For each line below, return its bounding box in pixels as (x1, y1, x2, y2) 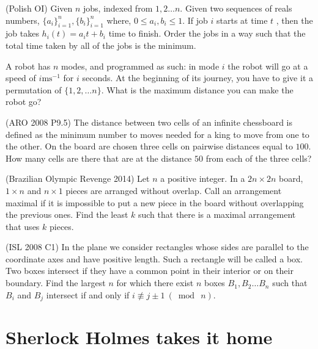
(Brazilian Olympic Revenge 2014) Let (6, 172, 150, 185)
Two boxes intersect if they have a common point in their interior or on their (6, 264, 294, 277)
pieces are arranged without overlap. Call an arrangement (65, 184, 282, 196)
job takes (6, 27, 39, 40)
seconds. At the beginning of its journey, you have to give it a (82, 71, 313, 84)
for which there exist (116, 276, 194, 289)
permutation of (6, 83, 62, 96)
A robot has (6, 59, 51, 72)
